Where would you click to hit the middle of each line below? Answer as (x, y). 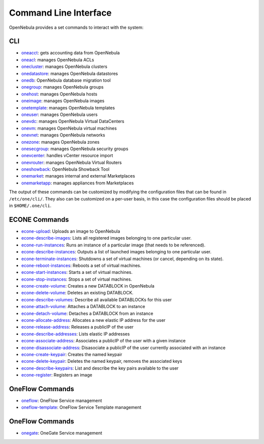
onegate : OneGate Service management (62, 433)
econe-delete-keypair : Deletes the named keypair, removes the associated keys (102, 361)
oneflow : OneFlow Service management (62, 400)
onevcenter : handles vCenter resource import (67, 155)
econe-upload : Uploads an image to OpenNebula (71, 231)
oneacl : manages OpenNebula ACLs (58, 60)
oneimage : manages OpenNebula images (63, 101)
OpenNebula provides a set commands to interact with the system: (76, 27)
